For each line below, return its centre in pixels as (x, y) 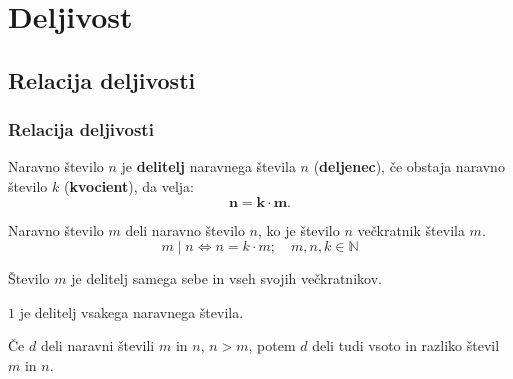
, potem (272, 345)
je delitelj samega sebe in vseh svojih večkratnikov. (226, 278)
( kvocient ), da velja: (128, 185)
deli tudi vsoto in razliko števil (406, 345)
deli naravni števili (97, 345)
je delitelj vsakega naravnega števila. (131, 311)
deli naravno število (185, 229)
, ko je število (299, 229)
